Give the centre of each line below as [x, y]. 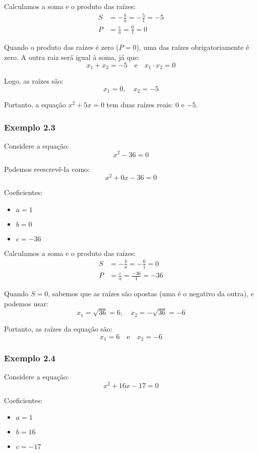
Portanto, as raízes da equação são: [58, 328]
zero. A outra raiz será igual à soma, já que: [72, 57]
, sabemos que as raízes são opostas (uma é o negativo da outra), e [151, 294]
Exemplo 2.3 [30, 127]
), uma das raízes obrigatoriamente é [193, 47]
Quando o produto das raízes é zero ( [61, 47]
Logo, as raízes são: [34, 80]
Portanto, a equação [35, 105]
